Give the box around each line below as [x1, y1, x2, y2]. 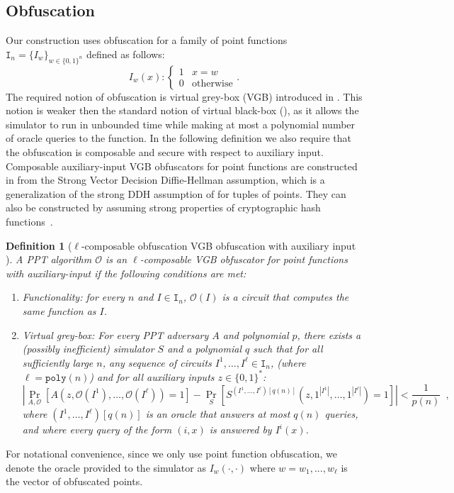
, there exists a [297, 327, 361, 342]
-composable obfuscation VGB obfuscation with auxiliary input [81, 238, 356, 253]
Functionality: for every [22, 289, 125, 304]
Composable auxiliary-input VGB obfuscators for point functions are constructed [6, 158, 358, 173]
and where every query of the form [22, 422, 172, 437]
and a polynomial [167, 341, 242, 356]
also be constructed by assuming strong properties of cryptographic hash [6, 200, 321, 215]
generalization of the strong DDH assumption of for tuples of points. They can [6, 186, 346, 201]
